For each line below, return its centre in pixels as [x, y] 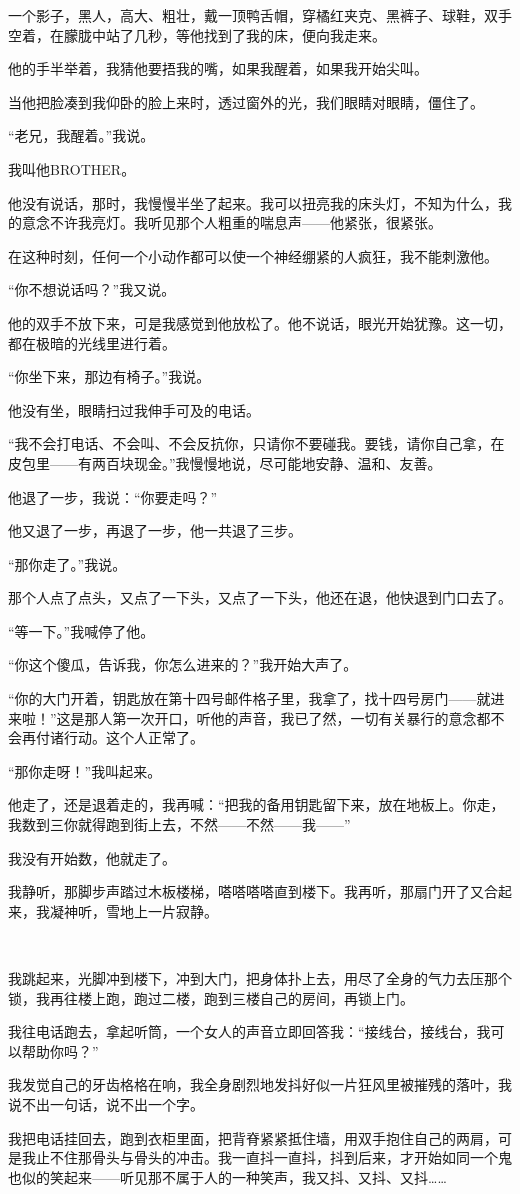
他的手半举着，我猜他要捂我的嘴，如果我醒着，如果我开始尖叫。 [218, 68]
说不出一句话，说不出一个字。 [106, 1103]
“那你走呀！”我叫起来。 [85, 770]
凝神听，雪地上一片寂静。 [133, 910]
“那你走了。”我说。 [67, 563]
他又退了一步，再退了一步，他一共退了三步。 [155, 530]
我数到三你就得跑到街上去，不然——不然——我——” [179, 824]
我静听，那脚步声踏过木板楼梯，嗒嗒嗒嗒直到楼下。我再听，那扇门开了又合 [253, 891]
